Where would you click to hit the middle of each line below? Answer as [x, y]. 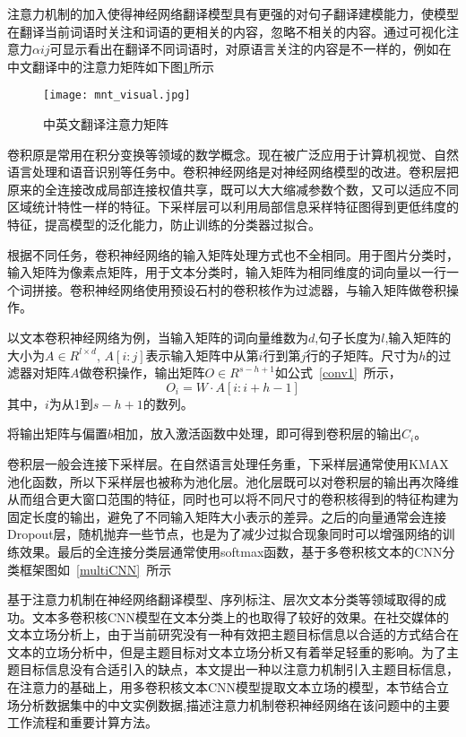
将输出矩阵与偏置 [57, 434]
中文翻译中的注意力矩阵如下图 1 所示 [111, 66]
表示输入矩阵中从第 [202, 355]
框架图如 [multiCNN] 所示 [95, 569]
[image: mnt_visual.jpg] [117, 95]
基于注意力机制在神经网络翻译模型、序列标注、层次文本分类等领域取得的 [220, 599]
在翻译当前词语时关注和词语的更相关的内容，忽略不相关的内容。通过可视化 [227, 31]
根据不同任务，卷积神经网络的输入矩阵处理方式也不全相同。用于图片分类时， [233, 254]
